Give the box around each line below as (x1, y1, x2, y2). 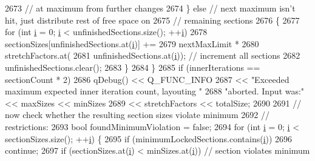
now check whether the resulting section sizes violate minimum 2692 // (5, 108, 269, 121)
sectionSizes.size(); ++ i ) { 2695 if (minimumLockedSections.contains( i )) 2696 (5, 132, 293, 145)
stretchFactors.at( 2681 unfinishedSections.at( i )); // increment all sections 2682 (5, 49, 300, 62)
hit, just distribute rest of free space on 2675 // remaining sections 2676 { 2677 (5, 13, 300, 26)
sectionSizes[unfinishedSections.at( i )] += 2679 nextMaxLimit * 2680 (5, 37, 259, 50)
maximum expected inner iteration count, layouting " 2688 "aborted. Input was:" (5, 85, 305, 97)
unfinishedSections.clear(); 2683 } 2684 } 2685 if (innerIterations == (5, 61, 260, 73)
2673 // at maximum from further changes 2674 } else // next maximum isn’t (5, 2, 296, 14)
